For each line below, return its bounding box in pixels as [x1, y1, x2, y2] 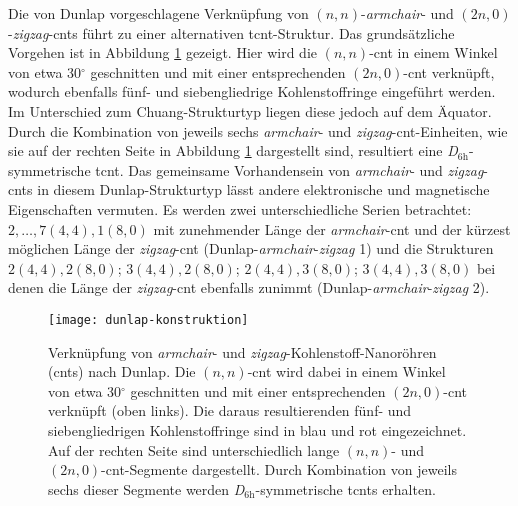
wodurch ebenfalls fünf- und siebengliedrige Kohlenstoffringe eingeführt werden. [8, 81, 496, 102]
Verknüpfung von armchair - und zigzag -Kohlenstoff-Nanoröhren [48, 341, 437, 362]
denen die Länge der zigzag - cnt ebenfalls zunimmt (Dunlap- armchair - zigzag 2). [8, 277, 490, 298]
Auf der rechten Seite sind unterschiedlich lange [48, 439, 340, 460]
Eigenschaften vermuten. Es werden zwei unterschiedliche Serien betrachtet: [8, 198, 472, 219]
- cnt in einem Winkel [369, 42, 498, 63]
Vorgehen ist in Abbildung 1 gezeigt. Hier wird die [8, 42, 318, 63]
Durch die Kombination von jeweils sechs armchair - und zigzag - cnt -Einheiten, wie [8, 120, 508, 141]
